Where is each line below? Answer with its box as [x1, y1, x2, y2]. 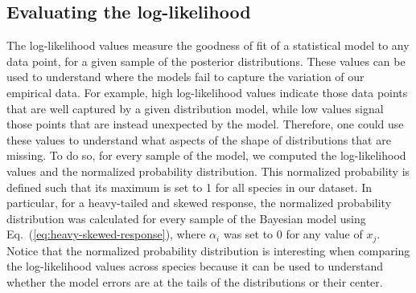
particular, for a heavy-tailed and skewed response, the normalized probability [6, 194, 392, 211]
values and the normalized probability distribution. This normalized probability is [6, 162, 410, 179]
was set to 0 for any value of [223, 226, 363, 242]
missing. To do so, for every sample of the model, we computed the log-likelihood [6, 147, 406, 164]
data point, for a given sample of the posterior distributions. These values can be [6, 52, 406, 69]
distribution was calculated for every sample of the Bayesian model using [6, 210, 366, 226]
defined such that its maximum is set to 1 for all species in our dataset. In [6, 178, 373, 195]
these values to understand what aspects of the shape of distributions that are [6, 131, 391, 148]
